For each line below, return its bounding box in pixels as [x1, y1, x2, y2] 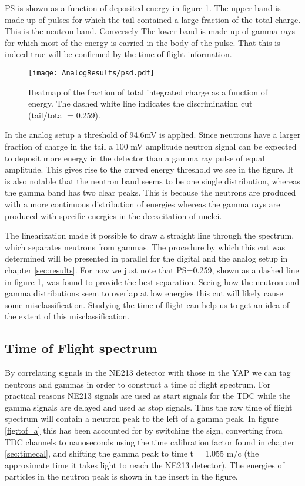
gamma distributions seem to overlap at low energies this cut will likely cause [5, 287, 283, 299]
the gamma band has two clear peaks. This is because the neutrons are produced [5, 186, 296, 199]
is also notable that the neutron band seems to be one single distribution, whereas [5, 174, 300, 187]
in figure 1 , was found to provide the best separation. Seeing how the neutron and [5, 275, 300, 287]
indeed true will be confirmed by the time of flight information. [5, 48, 232, 60]
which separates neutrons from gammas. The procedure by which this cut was [5, 240, 286, 253]
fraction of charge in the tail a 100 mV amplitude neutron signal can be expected [5, 140, 297, 152]
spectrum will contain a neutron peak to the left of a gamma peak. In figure [5, 412, 279, 425]
